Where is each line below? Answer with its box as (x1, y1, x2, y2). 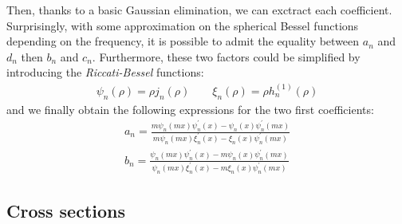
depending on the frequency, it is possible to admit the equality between (6, 33, 360, 49)
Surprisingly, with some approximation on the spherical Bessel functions (6, 17, 359, 33)
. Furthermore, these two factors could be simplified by (92, 48, 361, 65)
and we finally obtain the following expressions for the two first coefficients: (6, 100, 374, 117)
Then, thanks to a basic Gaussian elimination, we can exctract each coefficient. (6, 2, 392, 18)
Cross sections (6, 198, 126, 222)
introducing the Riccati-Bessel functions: (6, 64, 204, 81)
